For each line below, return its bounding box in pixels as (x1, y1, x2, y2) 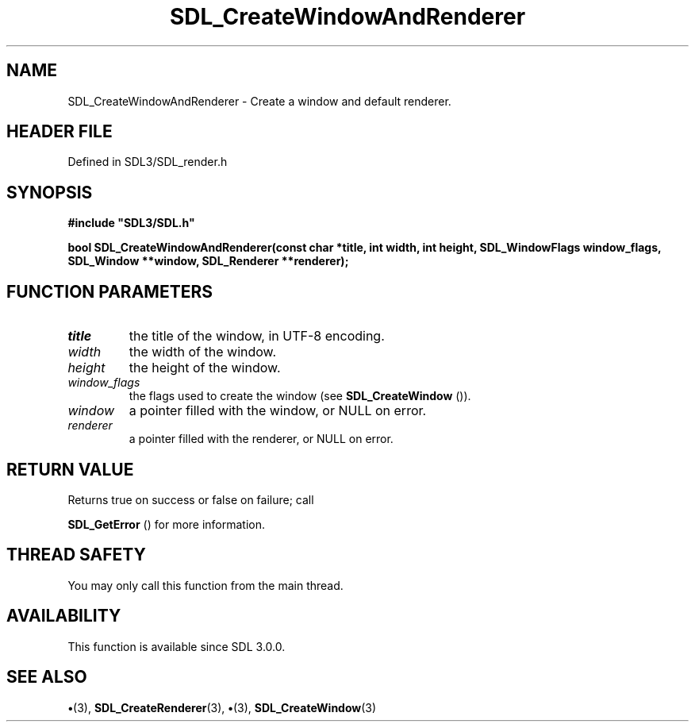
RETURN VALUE (6, 459, 134, 480)
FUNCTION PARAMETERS (6, 281, 213, 302)
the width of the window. (129, 344, 277, 360)
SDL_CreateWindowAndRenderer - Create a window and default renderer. (67, 94, 451, 108)
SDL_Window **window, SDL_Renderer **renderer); (67, 254, 349, 268)
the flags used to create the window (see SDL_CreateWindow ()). (129, 389, 471, 403)
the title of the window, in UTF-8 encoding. (129, 328, 385, 345)
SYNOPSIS (6, 182, 93, 202)
